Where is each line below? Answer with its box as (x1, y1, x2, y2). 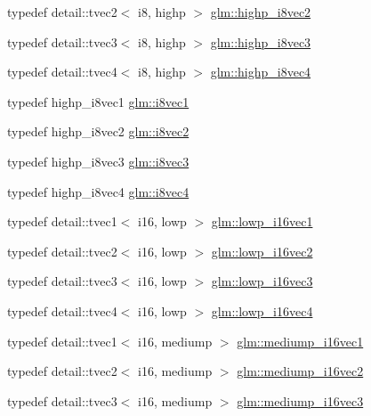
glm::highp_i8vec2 (210, 3, 311, 20)
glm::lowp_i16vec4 (211, 301, 313, 320)
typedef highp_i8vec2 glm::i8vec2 (7, 122, 190, 141)
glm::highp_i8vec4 (210, 62, 311, 81)
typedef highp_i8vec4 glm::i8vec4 (7, 182, 190, 200)
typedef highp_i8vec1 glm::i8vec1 (7, 92, 190, 110)
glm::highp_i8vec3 (210, 32, 311, 51)
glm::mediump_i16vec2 (237, 362, 364, 380)
